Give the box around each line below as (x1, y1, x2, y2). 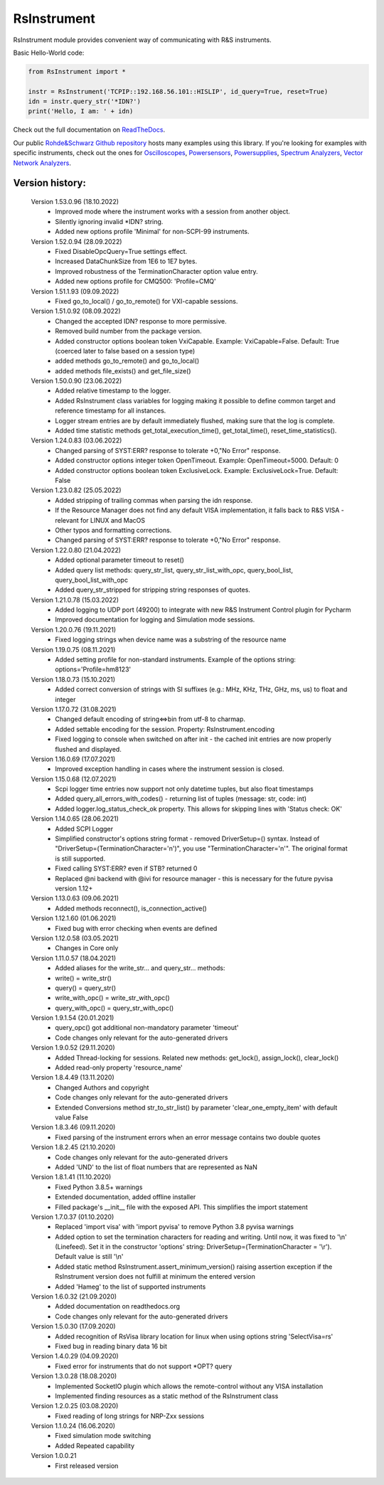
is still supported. (55, 854, 106, 863)
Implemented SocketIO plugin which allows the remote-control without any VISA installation (55, 1382, 324, 1390)
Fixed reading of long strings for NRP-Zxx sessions (55, 1412, 205, 1420)
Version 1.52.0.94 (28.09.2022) (31, 237, 122, 245)
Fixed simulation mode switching (55, 1432, 151, 1440)
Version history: (13, 177, 87, 189)
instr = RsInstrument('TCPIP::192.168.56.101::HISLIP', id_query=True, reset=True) (28, 87, 329, 95)
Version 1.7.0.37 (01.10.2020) (31, 1213, 114, 1221)
